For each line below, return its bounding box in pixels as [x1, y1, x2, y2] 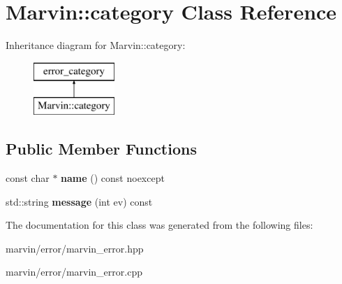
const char [6, 171, 50, 185]
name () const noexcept [61, 171, 165, 185]
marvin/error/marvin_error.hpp [6, 241, 144, 255]
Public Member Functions [6, 138, 197, 159]
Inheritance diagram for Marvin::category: [6, 38, 186, 52]
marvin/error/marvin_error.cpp [6, 264, 142, 279]
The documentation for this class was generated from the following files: [6, 218, 313, 232]
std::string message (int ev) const [6, 194, 153, 208]
